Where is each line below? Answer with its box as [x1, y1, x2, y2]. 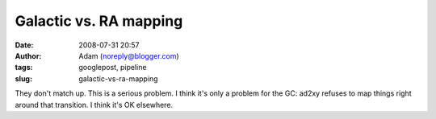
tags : [15, 63, 33, 72]
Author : [15, 51, 42, 60]
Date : [15, 40, 34, 50]
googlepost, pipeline [78, 63, 147, 72]
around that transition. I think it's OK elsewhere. [15, 100, 174, 109]
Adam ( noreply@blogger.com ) [78, 51, 179, 60]
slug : [15, 73, 32, 84]
